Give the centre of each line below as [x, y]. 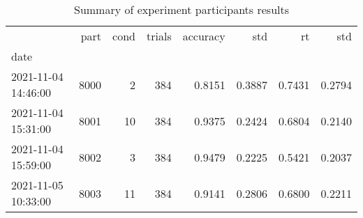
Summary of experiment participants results [181, 9]
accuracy [204, 36]
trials [159, 36]
